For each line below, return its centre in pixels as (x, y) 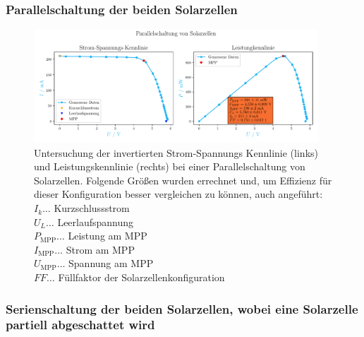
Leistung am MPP (108, 236)
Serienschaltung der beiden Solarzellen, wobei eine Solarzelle (182, 308)
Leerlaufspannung (96, 221)
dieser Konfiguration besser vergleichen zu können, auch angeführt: (178, 194)
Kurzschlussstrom (92, 208)
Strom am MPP (100, 249)
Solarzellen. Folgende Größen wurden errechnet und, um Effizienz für (183, 180)
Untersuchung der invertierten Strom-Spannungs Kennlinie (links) (176, 152)
